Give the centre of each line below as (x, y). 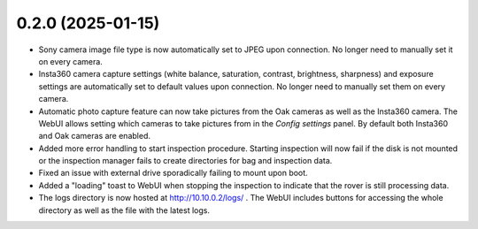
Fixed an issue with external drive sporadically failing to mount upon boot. (173, 173)
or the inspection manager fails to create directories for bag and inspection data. (185, 161)
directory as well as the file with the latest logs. (124, 210)
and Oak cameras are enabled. (94, 136)
